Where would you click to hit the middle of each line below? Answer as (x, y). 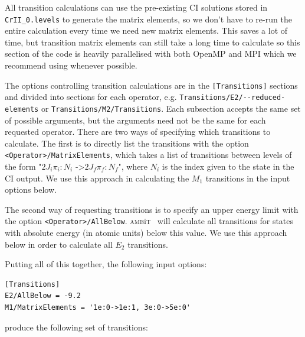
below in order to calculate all (59, 244)
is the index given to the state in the (228, 166)
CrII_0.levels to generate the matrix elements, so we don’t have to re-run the (148, 19)
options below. (31, 189)
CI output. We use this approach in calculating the (97, 178)
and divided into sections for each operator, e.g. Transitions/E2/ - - (128, 97)
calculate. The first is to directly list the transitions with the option (127, 143)
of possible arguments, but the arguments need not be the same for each (135, 120)
